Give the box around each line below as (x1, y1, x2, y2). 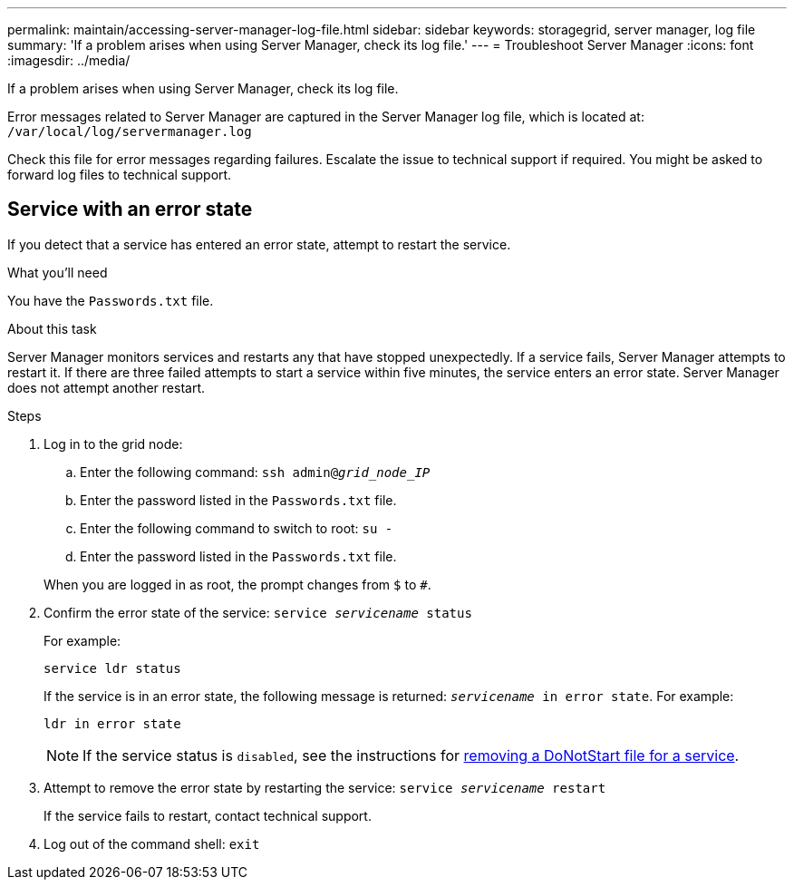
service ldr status (44, 660, 181, 676)
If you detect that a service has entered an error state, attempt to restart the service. (7, 236, 511, 252)
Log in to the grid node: (44, 435, 183, 452)
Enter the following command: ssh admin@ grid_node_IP (80, 463, 431, 480)
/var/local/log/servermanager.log (7, 124, 252, 139)
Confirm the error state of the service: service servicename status (44, 604, 472, 620)
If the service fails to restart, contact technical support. (44, 807, 372, 824)
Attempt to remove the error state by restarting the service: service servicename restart (44, 779, 606, 795)
